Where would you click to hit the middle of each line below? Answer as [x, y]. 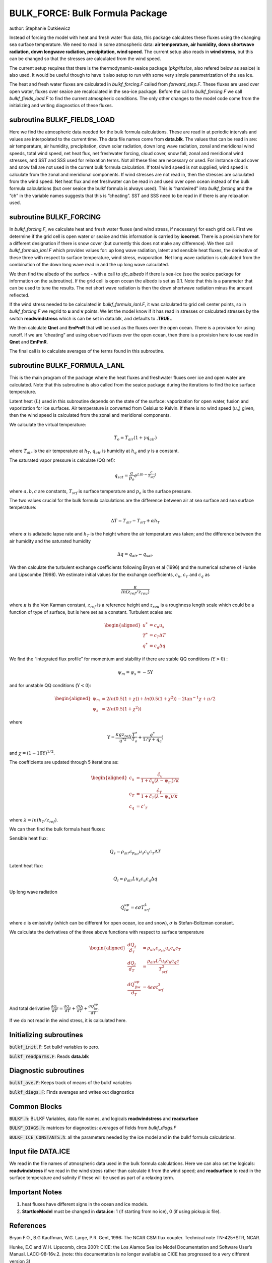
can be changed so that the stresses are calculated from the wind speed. [85, 59]
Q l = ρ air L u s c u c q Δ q [135, 879]
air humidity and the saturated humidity [50, 541]
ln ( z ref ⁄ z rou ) [135, 592]
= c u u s [157, 625]
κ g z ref [123, 735]
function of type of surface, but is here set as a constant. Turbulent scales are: [91, 612]
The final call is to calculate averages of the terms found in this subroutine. [87, 351]
